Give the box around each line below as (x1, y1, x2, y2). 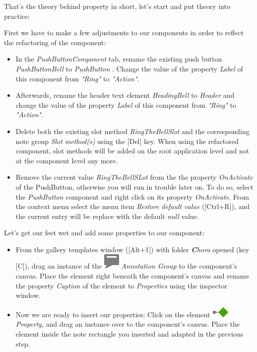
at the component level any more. (15, 155, 118, 165)
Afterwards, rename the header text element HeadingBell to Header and (15, 90, 235, 100)
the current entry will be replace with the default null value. (15, 211, 199, 221)
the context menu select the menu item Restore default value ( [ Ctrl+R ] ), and (15, 201, 250, 211)
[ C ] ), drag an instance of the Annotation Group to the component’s (15, 261, 237, 271)
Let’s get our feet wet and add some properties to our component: (4, 227, 204, 238)
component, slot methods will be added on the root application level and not (15, 145, 250, 156)
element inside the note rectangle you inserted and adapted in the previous (15, 329, 244, 339)
